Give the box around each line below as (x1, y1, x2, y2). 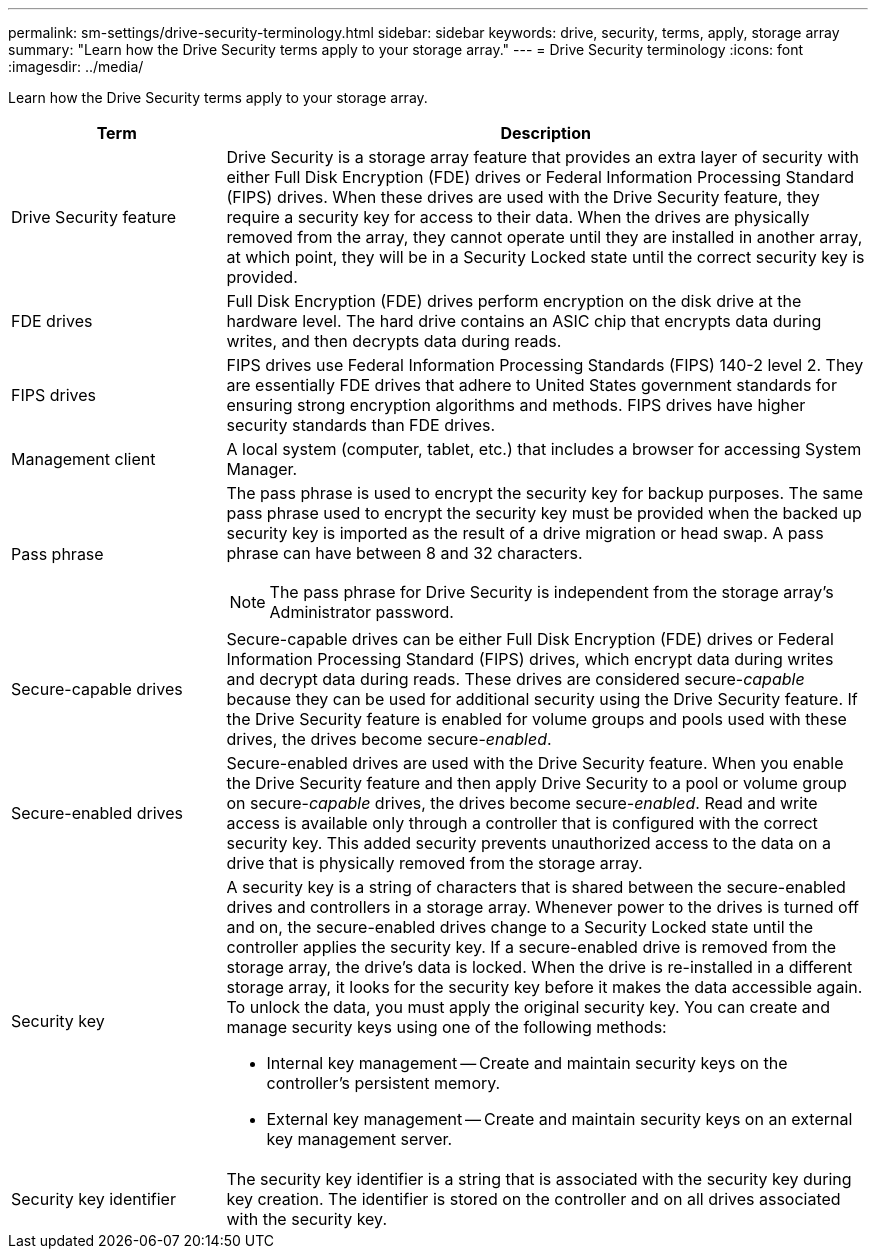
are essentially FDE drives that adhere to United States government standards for (226, 375, 837, 395)
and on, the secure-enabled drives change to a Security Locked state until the (226, 917, 814, 937)
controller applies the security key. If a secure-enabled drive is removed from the (226, 937, 837, 957)
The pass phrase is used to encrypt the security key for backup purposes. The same (226, 483, 863, 503)
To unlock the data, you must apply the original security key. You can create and (226, 997, 831, 1017)
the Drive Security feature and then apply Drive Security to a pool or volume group (226, 773, 847, 793)
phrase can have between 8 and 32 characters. (226, 543, 583, 563)
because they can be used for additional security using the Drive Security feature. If (226, 689, 858, 709)
